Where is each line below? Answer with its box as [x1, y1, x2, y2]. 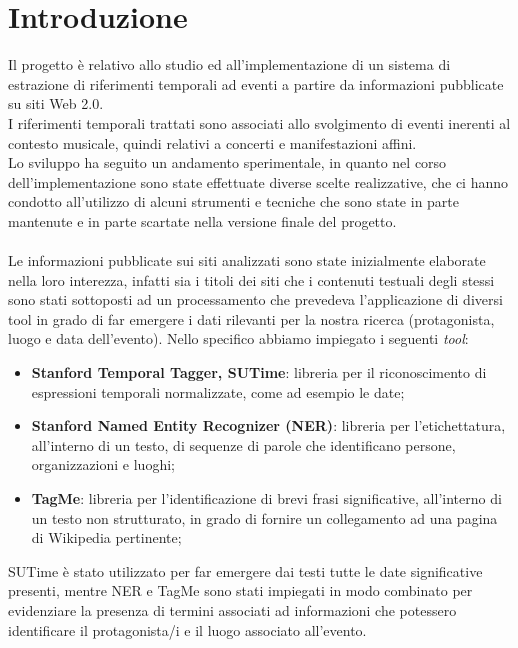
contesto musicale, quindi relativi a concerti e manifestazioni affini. [8, 132, 417, 153]
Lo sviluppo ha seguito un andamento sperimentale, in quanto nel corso [8, 152, 447, 173]
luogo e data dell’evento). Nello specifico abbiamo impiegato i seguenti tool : [8, 328, 469, 349]
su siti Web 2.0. [8, 93, 104, 114]
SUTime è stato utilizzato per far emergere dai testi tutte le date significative [8, 560, 483, 581]
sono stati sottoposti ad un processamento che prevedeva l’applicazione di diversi [8, 289, 503, 310]
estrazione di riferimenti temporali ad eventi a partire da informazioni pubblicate [8, 73, 504, 94]
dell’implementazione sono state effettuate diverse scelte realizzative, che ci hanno [8, 171, 509, 192]
